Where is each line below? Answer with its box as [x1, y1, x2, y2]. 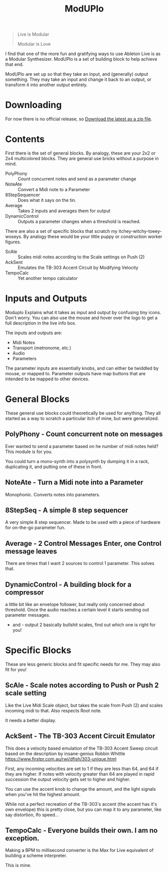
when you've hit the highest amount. [5, 791, 81, 797]
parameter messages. [5, 612, 51, 618]
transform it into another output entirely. [5, 82, 88, 88]
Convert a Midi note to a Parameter [18, 187, 90, 193]
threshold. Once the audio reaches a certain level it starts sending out [5, 607, 149, 613]
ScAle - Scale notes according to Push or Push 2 [5, 681, 159, 690]
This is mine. [5, 862, 32, 868]
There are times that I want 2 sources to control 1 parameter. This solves [5, 560, 154, 566]
